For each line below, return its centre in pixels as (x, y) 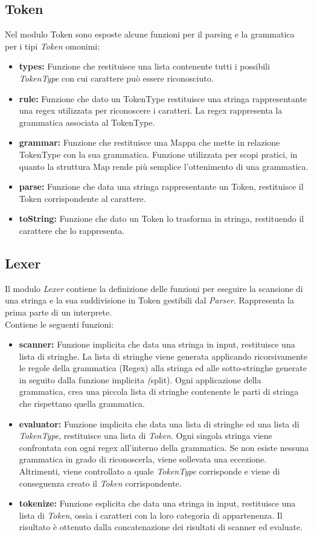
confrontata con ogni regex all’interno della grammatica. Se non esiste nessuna (164, 447)
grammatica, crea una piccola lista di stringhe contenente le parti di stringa (159, 391)
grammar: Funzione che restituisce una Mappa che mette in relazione (149, 142)
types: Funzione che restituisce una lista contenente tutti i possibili (144, 66)
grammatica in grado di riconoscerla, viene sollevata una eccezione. (143, 459)
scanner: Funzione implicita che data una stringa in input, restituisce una (157, 344)
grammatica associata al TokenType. (87, 122)
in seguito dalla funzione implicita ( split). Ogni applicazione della (140, 379)
